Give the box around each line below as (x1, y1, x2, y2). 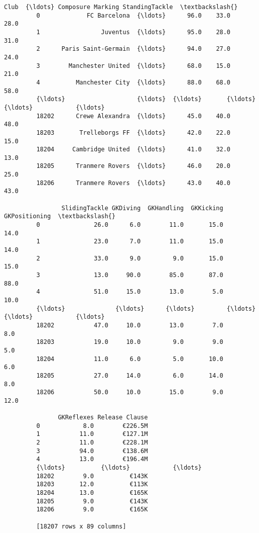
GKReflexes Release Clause (58, 414, 148, 421)
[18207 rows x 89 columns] (36, 522, 126, 530)
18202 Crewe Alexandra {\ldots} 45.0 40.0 (36, 112, 231, 120)
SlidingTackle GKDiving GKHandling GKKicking (61, 204, 223, 212)
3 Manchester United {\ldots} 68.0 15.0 (36, 62, 231, 69)
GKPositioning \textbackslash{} (4, 213, 115, 220)
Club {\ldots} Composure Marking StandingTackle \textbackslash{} (4, 4, 238, 11)
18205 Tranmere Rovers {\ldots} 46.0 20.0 (36, 162, 231, 170)
